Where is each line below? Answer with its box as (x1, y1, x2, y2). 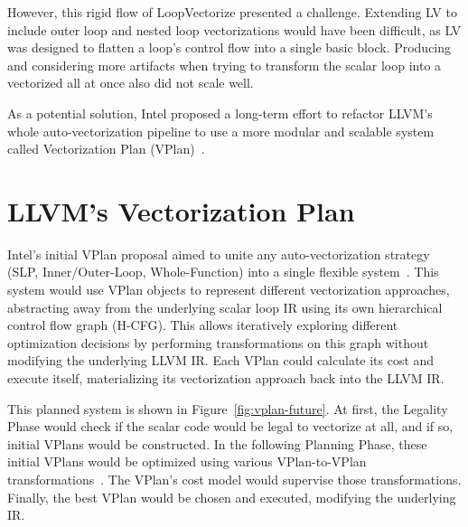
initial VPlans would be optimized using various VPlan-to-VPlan (7, 452, 367, 471)
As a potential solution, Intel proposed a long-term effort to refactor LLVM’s (7, 103, 433, 122)
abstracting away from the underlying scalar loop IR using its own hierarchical (7, 297, 443, 316)
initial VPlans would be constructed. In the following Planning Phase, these (7, 434, 427, 453)
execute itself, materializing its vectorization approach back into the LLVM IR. (7, 369, 445, 388)
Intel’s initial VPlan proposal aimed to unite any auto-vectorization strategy (7, 244, 430, 263)
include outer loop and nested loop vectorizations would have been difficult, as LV (7, 20, 462, 39)
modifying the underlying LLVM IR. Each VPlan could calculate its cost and (7, 351, 435, 370)
